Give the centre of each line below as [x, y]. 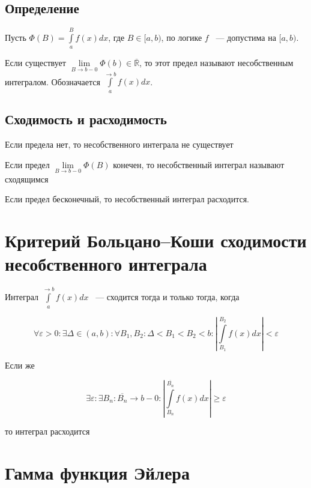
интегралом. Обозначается [53, 81]
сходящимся [27, 179]
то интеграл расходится [47, 431]
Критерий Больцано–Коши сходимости [156, 240]
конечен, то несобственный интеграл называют [199, 164]
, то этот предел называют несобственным [216, 63]
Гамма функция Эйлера [97, 473]
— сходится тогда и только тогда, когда [168, 297]
